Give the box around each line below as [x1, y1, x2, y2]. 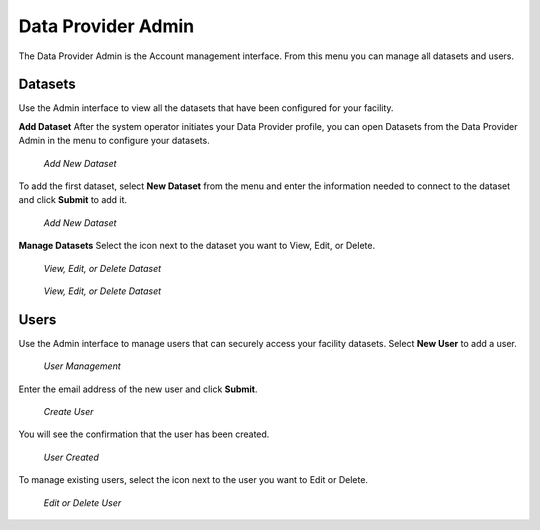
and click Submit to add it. [18, 194, 128, 206]
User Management [43, 360, 122, 372]
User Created [43, 451, 100, 463]
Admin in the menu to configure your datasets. [18, 135, 210, 147]
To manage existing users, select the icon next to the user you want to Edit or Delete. [18, 474, 369, 486]
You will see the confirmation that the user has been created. [18, 428, 270, 440]
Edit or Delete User [43, 496, 122, 509]
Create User [43, 406, 94, 418]
